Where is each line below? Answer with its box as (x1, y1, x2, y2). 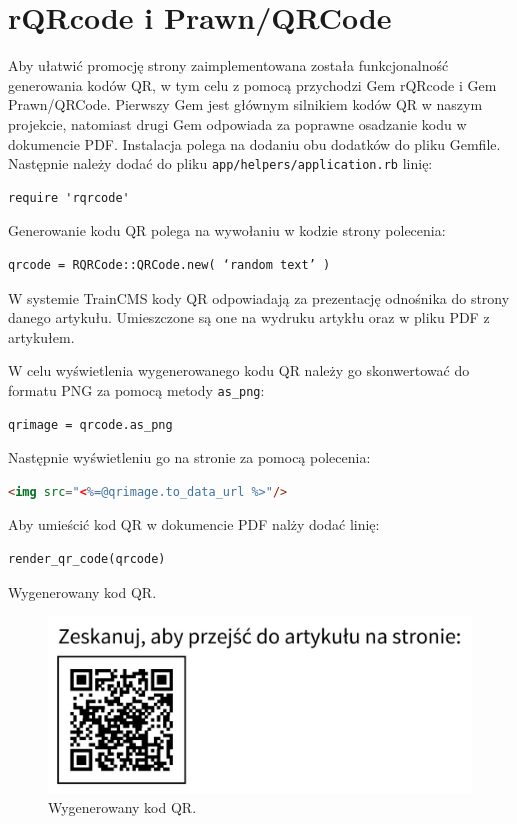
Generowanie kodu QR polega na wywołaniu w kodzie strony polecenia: (8, 220, 446, 241)
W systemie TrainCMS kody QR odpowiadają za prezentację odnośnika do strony (8, 287, 510, 308)
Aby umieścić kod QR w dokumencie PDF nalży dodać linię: (8, 514, 380, 535)
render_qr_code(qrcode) (8, 551, 166, 566)
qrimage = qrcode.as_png (8, 417, 173, 432)
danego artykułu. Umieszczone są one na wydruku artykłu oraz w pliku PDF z (8, 307, 490, 328)
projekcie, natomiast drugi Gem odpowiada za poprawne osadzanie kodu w (8, 113, 467, 134)
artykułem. (8, 326, 75, 347)
